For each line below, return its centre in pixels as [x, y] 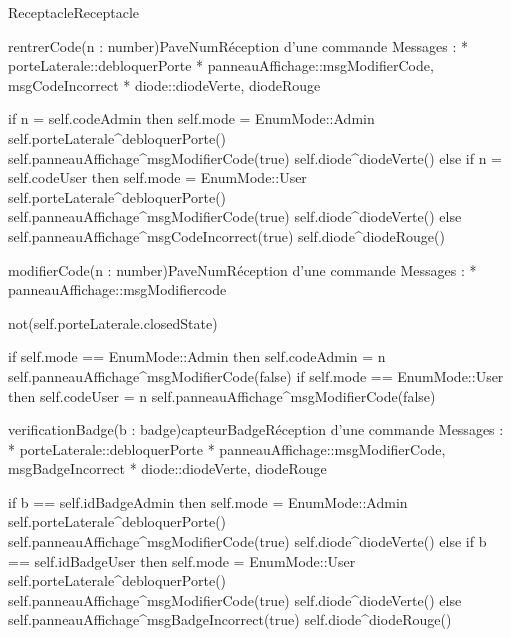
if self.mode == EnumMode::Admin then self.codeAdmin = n [197, 356]
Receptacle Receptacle [74, 12]
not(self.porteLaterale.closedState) [113, 322]
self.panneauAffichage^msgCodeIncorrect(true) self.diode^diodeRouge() [226, 235]
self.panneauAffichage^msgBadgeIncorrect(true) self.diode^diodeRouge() [230, 619]
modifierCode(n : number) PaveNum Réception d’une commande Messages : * [242, 269]
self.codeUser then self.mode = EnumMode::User [157, 177]
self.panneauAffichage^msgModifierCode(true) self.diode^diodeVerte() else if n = [255, 157]
